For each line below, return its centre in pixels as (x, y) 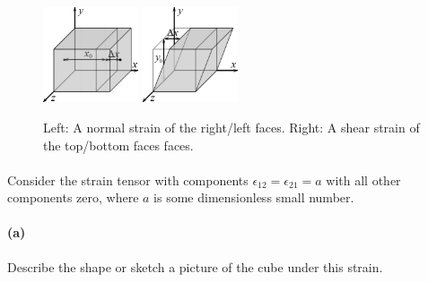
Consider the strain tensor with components (128, 179)
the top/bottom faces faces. (118, 145)
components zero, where (73, 197)
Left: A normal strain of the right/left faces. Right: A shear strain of (231, 127)
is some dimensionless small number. (254, 197)
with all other (363, 179)
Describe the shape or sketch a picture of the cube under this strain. (195, 266)
